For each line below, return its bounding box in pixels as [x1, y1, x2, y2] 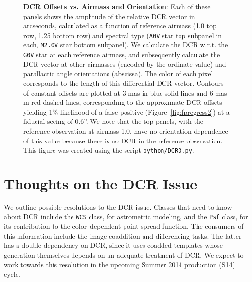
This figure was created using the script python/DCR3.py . [23, 145, 194, 155]
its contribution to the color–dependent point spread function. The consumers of [4, 221, 244, 231]
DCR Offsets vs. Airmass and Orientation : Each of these [23, 1, 211, 11]
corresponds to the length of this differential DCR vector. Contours [23, 78, 224, 88]
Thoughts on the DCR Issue [4, 173, 198, 193]
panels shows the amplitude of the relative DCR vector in [23, 11, 195, 21]
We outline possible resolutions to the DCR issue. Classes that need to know [4, 201, 232, 212]
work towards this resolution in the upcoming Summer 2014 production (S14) [4, 259, 235, 269]
